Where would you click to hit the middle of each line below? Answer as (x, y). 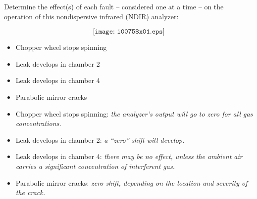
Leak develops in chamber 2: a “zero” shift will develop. (100, 139)
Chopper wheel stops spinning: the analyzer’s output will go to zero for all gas (134, 113)
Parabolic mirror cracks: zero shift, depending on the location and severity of (131, 182)
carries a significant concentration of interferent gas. (95, 166)
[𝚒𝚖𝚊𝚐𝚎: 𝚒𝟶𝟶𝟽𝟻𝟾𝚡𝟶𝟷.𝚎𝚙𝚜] (129, 32)
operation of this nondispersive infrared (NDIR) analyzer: (91, 16)
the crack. (30, 192)
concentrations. (38, 123)
